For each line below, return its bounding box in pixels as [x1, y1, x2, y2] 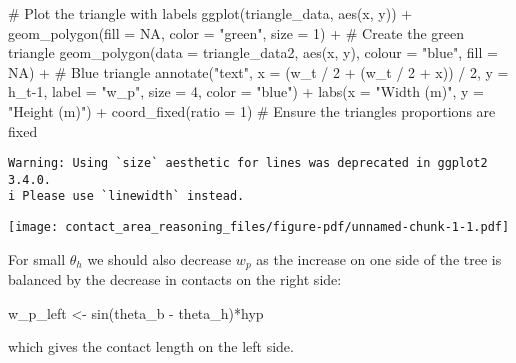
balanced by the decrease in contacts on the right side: [8, 269, 342, 290]
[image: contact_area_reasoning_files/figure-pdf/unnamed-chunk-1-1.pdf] [8, 220, 510, 235]
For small [8, 248, 66, 269]
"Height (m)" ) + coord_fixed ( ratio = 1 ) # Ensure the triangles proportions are [8, 100, 496, 121]
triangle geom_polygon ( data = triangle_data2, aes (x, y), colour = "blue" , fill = [8, 42, 498, 63]
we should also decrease [87, 248, 232, 269]
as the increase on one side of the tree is [256, 248, 502, 269]
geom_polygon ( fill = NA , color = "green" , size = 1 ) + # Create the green [8, 22, 465, 43]
